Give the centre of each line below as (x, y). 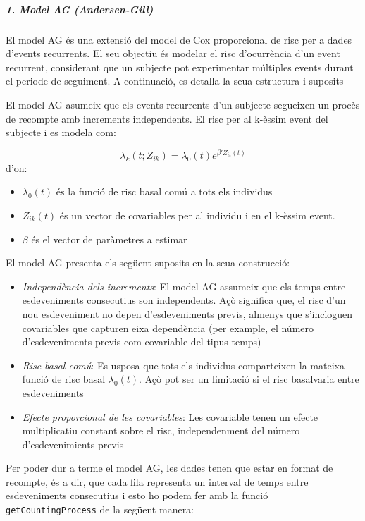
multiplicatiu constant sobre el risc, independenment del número (161, 430)
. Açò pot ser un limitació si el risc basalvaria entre (249, 379)
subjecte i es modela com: (61, 132)
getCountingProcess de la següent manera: (100, 509)
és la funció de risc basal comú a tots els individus (164, 191)
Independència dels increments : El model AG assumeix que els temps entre (184, 286)
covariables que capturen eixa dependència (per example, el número (168, 327)
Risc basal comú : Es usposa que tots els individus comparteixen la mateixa (183, 365)
